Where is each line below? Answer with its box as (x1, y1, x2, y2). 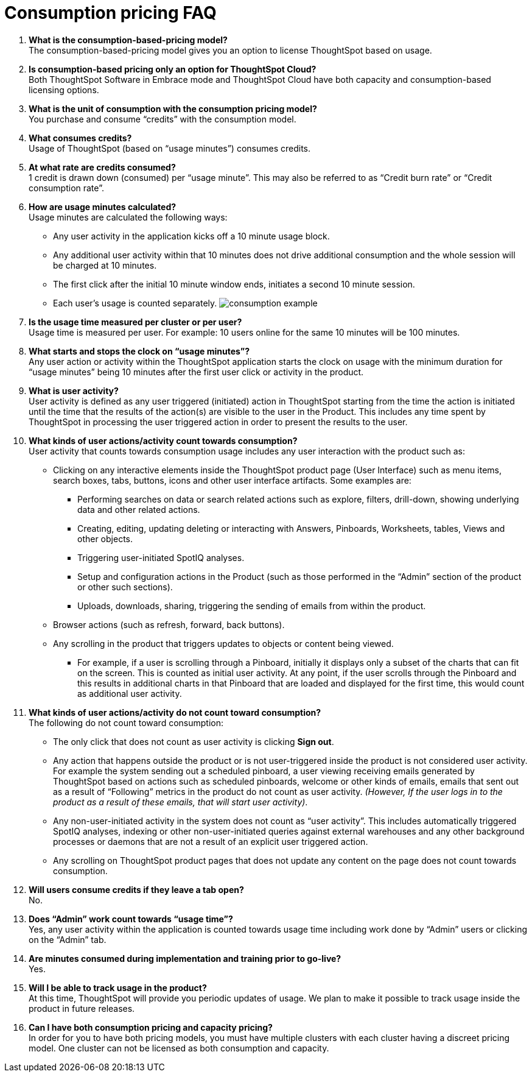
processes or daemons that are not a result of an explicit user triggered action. (53, 836, 368, 847)
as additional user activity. (77, 688, 182, 699)
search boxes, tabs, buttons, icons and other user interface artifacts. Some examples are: (53, 475, 411, 486)
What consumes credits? (29, 132, 132, 143)
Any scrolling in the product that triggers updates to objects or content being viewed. (53, 638, 394, 649)
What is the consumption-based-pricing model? (29, 34, 228, 45)
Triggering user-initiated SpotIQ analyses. (77, 552, 245, 563)
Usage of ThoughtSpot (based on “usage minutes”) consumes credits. (29, 143, 311, 154)
